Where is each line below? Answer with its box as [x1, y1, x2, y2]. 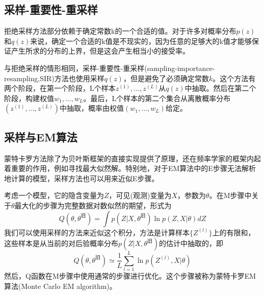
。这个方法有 [213, 72, 256, 83]
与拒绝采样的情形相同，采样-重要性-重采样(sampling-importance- [4, 62, 215, 73]
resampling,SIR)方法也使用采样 [4, 72, 104, 83]
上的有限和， [212, 227, 255, 237]
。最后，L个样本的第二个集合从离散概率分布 [83, 92, 231, 103]
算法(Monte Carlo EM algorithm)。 [4, 280, 117, 291]
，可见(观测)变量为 [109, 190, 172, 201]
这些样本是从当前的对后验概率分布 [4, 238, 118, 249]
